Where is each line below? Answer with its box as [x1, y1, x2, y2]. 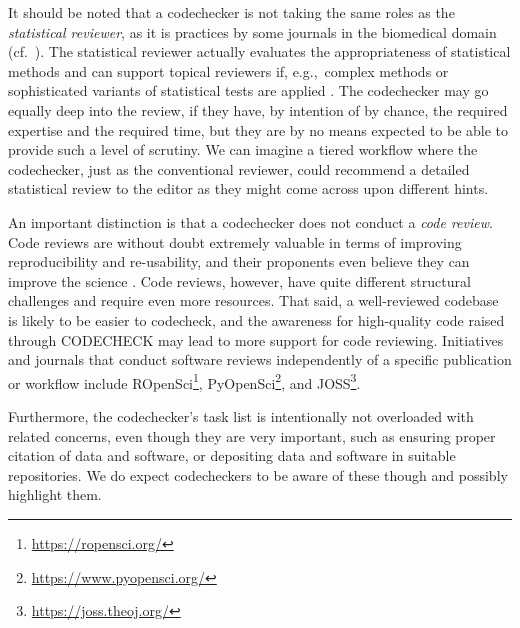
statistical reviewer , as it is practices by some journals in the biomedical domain [8, 21, 497, 42]
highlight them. [8, 484, 102, 505]
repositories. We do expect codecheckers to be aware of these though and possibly [8, 464, 508, 485]
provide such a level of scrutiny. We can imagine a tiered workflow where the [8, 139, 478, 160]
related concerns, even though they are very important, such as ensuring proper [8, 425, 496, 446]
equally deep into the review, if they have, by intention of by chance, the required [8, 99, 508, 120]
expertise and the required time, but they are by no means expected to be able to [8, 119, 509, 140]
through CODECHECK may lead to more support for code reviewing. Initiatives [8, 329, 504, 350]
